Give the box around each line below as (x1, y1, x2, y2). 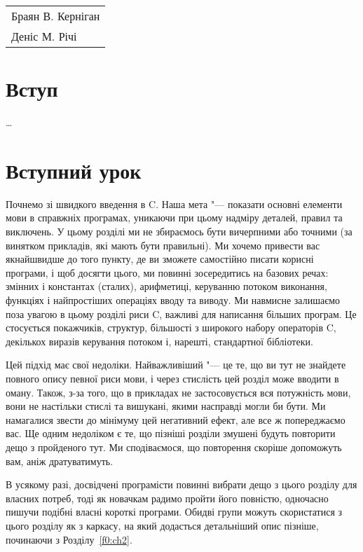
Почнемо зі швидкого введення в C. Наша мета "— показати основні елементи (6, 196, 343, 211)
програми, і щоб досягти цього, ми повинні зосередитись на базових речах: (6, 265, 329, 280)
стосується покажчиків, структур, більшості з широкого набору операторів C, (6, 320, 336, 335)
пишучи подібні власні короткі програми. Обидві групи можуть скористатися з (6, 504, 343, 519)
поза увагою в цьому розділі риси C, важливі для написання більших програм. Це (6, 306, 357, 321)
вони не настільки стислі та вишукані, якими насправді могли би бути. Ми (6, 399, 326, 413)
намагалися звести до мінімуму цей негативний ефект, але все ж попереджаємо (6, 412, 345, 427)
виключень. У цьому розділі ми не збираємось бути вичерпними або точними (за (6, 224, 352, 239)
